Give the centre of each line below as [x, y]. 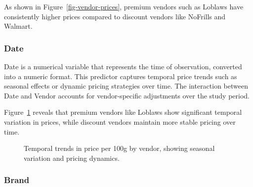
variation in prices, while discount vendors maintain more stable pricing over [120, 121]
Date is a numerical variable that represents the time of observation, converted [123, 66]
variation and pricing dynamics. [72, 158]
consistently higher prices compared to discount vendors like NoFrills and [115, 16]
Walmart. [18, 26]
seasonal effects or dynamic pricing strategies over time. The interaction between [126, 86]
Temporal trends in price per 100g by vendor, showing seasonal [119, 148]
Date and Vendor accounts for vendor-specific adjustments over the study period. [127, 95]
